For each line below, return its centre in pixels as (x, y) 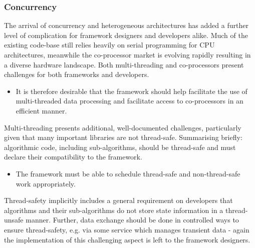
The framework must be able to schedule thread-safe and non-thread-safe (128, 173)
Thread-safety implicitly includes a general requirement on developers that (118, 200)
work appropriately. (46, 183)
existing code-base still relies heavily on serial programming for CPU (109, 45)
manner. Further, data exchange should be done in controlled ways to (132, 220)
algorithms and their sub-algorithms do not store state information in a (114, 210)
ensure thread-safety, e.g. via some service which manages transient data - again (127, 229)
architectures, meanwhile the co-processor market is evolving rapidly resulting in (127, 54)
